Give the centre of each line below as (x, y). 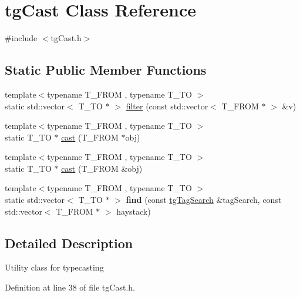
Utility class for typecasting (54, 267)
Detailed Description (69, 243)
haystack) (134, 211)
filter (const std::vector (167, 106)
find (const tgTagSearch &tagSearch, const (204, 200)
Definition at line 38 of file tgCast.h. (70, 287)
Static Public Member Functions (106, 70)
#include (21, 38)
